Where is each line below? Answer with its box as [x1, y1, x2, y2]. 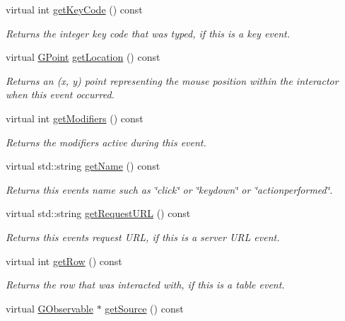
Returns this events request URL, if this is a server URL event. [6, 229, 280, 244]
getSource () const [105, 300, 184, 315]
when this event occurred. [6, 87, 115, 102]
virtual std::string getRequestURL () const [6, 206, 191, 221]
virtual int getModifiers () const [6, 110, 144, 125]
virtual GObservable [6, 300, 93, 315]
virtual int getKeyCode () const [6, 2, 143, 16]
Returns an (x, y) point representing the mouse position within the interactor [6, 73, 339, 88]
